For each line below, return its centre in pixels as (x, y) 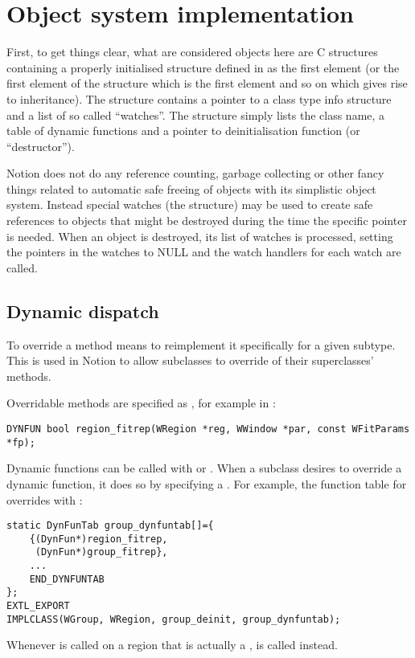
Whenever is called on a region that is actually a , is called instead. (172, 645)
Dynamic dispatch (83, 311)
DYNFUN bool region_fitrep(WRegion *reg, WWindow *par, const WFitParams (208, 429)
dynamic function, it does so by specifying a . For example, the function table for (207, 483)
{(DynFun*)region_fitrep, (99, 539)
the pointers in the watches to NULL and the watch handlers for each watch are (204, 252)
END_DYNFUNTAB (67, 579)
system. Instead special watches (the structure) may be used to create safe (190, 204)
